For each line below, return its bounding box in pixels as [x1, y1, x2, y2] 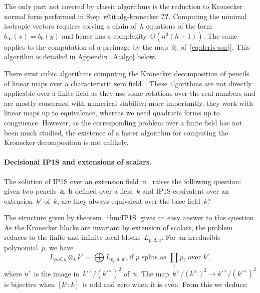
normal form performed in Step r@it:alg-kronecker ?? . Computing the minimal [4, 11, 247, 21]
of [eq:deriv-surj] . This [180, 41, 250, 52]
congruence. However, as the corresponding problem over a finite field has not [4, 117, 242, 127]
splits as [141, 253, 166, 261]
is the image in [34, 268, 80, 278]
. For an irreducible [161, 232, 220, 242]
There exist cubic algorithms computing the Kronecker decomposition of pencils [4, 68, 249, 78]
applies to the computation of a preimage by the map [4, 41, 168, 52]
